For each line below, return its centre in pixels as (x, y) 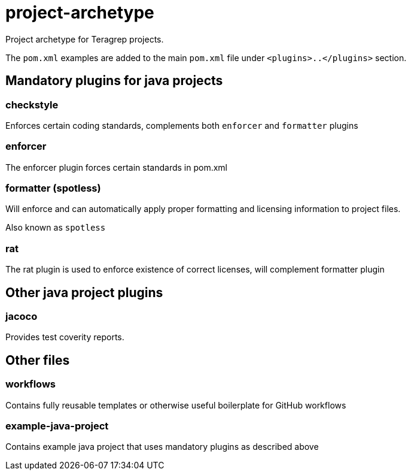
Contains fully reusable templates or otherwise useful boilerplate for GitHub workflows (176, 405)
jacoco (22, 317)
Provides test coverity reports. (65, 337)
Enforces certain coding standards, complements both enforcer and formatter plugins (182, 125)
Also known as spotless (56, 228)
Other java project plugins (84, 292)
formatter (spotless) (53, 188)
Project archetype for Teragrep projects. (85, 39)
